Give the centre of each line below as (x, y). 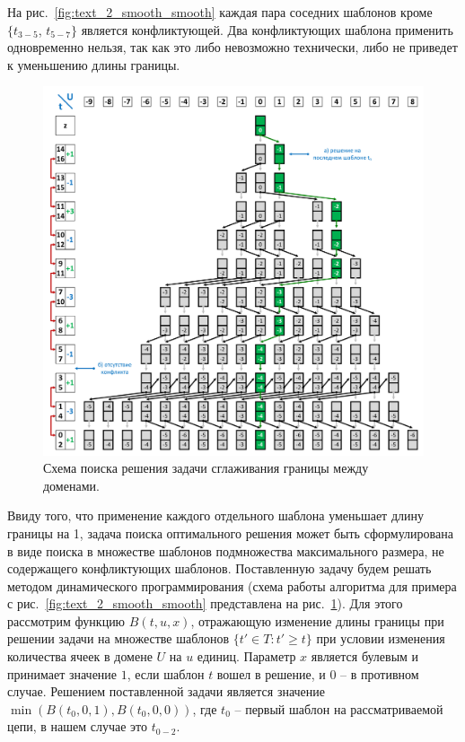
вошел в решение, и (271, 673)
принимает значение (62, 673)
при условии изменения (381, 638)
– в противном (380, 673)
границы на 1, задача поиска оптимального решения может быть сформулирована (230, 532)
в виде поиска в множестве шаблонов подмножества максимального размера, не (226, 550)
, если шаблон (166, 673)
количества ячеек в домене (80, 656)
